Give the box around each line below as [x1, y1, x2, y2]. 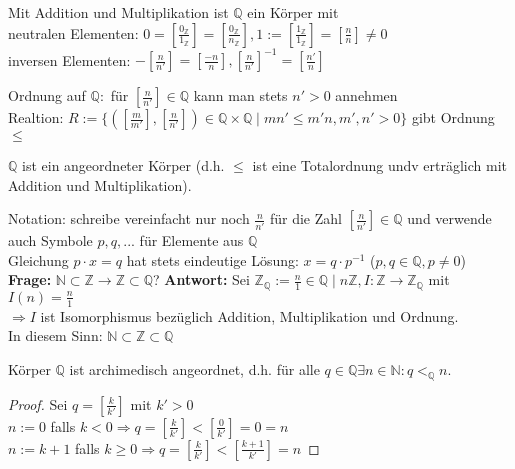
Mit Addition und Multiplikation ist [8, 2, 229, 22]
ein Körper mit [247, 2, 339, 22]
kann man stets [193, 85, 288, 106]
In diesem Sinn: [8, 325, 103, 346]
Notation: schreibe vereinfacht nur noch [8, 208, 250, 229]
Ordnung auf [8, 85, 86, 106]
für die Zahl [269, 208, 342, 229]
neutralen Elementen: [8, 22, 139, 43]
